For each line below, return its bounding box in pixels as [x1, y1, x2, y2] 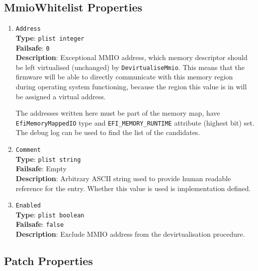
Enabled [15, 202, 41, 209]
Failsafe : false [15, 219, 64, 229]
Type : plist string [15, 153, 81, 164]
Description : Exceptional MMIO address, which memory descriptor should [15, 52, 248, 63]
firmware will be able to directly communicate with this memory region [15, 71, 233, 82]
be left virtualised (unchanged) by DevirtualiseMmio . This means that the [15, 62, 245, 72]
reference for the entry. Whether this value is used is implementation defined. [15, 183, 251, 193]
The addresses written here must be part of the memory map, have [15, 108, 220, 118]
